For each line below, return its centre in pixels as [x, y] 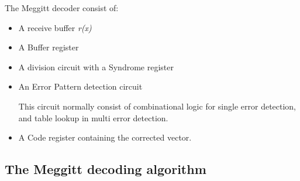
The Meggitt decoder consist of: [62, 8]
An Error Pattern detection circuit [80, 86]
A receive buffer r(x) [55, 27]
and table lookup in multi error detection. [93, 117]
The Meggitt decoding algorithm [106, 169]
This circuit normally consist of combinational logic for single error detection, [157, 106]
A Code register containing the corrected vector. [105, 137]
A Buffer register [49, 47]
